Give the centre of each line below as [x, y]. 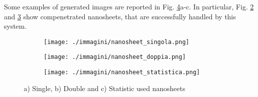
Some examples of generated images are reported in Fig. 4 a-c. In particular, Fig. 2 [129, 6]
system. [15, 26]
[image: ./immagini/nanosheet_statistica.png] [122, 73]
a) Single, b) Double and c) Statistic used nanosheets [105, 88]
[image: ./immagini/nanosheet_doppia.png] [115, 57]
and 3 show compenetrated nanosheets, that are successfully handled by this [120, 16]
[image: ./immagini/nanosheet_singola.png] [117, 42]
